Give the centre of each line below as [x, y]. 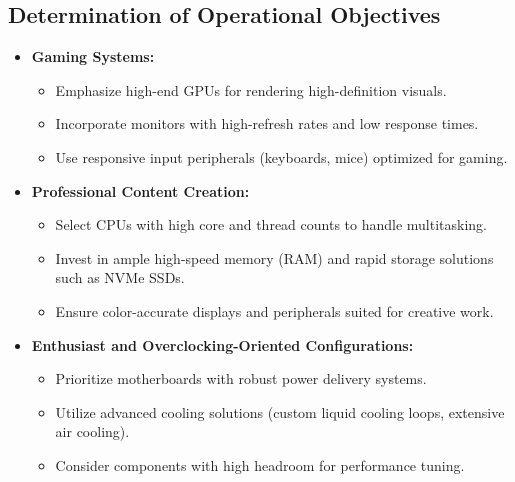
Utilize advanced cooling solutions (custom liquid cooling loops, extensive [280, 411]
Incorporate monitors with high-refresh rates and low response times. [267, 123]
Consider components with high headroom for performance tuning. [260, 464]
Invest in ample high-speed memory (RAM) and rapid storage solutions [274, 257]
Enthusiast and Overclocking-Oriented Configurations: [222, 344]
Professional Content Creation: [140, 190]
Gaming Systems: [93, 56]
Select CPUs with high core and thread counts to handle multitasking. [271, 224]
